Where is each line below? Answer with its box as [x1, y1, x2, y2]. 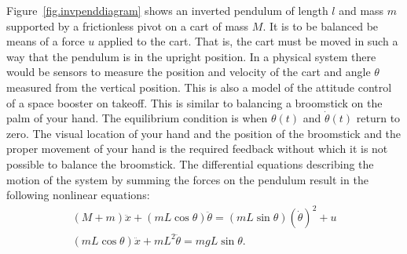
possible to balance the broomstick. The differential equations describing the [6, 155, 374, 172]
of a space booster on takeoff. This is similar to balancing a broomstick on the [6, 94, 383, 111]
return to [356, 110, 401, 126]
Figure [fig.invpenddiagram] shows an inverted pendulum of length [6, 2, 328, 18]
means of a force [6, 33, 85, 49]
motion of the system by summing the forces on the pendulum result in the [6, 171, 368, 187]
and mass [339, 2, 384, 18]
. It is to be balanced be [262, 17, 379, 34]
